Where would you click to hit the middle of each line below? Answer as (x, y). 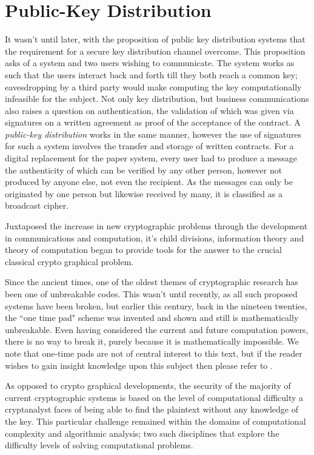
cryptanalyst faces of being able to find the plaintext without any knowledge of (152, 409)
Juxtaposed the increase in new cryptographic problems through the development (156, 226)
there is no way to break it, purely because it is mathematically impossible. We (152, 341)
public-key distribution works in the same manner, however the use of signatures (153, 134)
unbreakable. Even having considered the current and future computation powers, (157, 329)
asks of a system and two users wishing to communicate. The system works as (150, 63)
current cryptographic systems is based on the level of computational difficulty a (154, 397)
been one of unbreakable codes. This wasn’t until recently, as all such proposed (151, 294)
